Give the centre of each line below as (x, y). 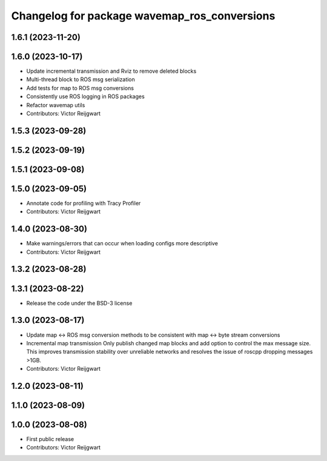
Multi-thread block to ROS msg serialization (81, 79)
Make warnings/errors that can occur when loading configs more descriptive (122, 244)
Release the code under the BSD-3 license (79, 303)
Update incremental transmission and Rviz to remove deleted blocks (111, 71)
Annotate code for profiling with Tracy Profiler (84, 203)
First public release (50, 439)
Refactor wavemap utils (56, 105)
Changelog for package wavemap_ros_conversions (143, 16)
